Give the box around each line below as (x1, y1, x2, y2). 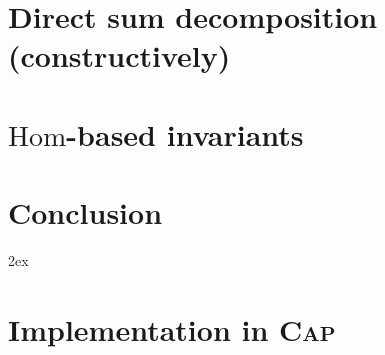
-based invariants (66, 113, 304, 154)
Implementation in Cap (8, 308, 336, 349)
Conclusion (8, 192, 163, 233)
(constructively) (8, 35, 231, 76)
